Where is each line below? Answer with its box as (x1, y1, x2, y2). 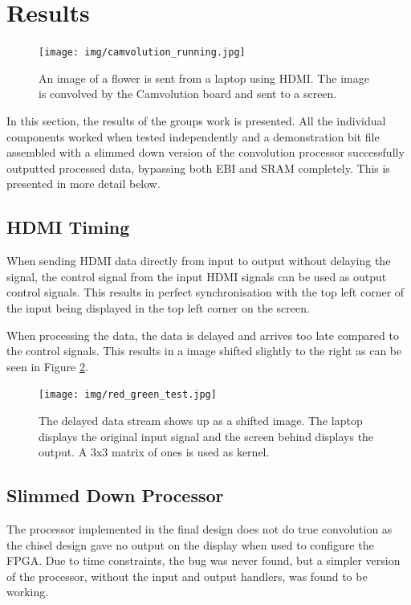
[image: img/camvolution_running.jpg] (39, 47, 246, 59)
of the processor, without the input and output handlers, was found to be (6, 567, 368, 584)
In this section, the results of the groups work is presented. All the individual (6, 112, 386, 129)
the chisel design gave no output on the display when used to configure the (6, 536, 374, 553)
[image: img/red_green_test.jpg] (39, 389, 217, 401)
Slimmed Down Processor (6, 483, 224, 508)
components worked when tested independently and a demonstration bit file (6, 128, 380, 145)
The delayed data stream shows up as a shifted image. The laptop (39, 411, 363, 428)
